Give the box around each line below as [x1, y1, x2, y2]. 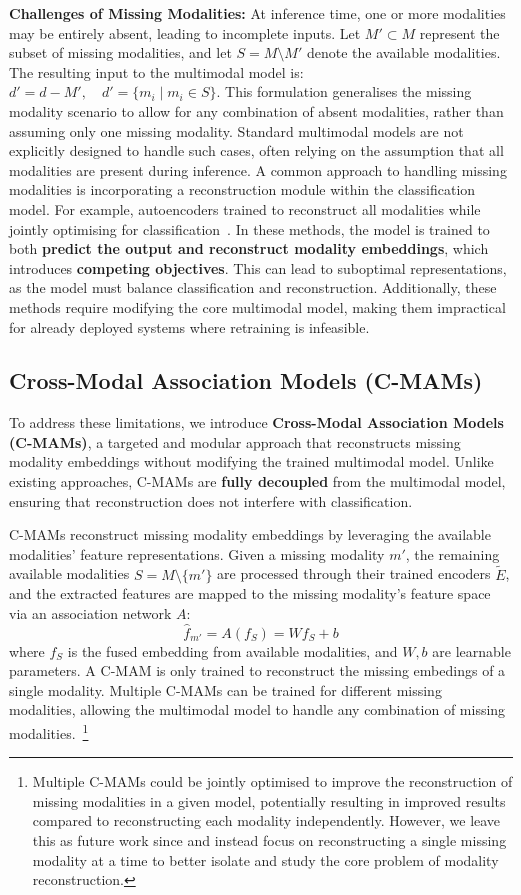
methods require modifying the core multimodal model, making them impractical [9, 296, 506, 317]
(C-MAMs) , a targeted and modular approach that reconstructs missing [9, 431, 461, 452]
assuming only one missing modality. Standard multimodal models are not [9, 120, 464, 141]
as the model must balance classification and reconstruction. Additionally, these [9, 277, 497, 298]
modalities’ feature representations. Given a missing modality [9, 543, 385, 564]
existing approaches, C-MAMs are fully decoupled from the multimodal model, [9, 471, 506, 492]
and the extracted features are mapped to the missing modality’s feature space [9, 583, 491, 604]
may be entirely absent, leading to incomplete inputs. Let [9, 22, 361, 43]
